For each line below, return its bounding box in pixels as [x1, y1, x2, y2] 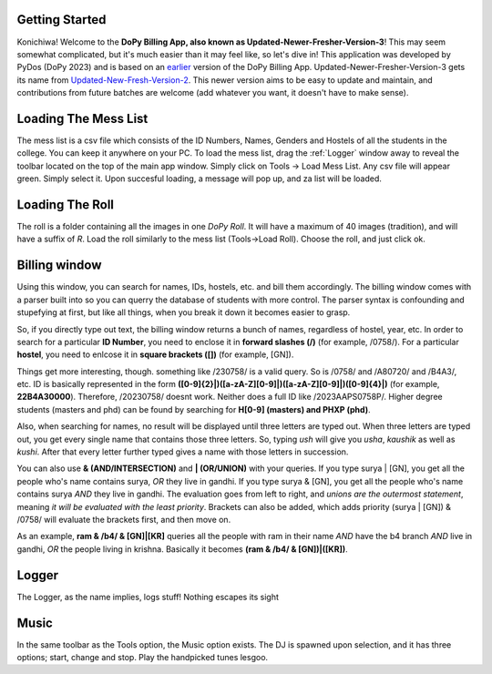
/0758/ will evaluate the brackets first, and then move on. [16, 515, 231, 525]
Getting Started [16, 12, 107, 27]
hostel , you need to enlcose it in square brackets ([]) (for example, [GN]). [16, 349, 294, 360]
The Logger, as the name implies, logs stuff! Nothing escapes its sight [16, 591, 280, 602]
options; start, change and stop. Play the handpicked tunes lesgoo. [16, 651, 269, 662]
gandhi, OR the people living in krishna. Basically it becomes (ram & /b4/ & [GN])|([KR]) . [16, 543, 348, 555]
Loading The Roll [16, 197, 114, 212]
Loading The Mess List [16, 110, 149, 127]
